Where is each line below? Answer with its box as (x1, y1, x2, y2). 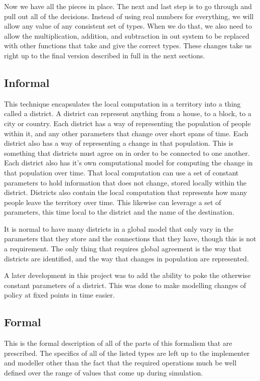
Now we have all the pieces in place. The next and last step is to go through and (4, 1, 252, 11)
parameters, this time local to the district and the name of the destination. (4, 207, 234, 217)
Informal (4, 74, 50, 90)
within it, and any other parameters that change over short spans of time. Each (4, 128, 248, 138)
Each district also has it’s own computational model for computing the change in (4, 157, 253, 168)
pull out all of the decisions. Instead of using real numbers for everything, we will (4, 11, 254, 21)
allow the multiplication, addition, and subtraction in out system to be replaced (4, 30, 249, 41)
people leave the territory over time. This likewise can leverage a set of (4, 197, 221, 207)
